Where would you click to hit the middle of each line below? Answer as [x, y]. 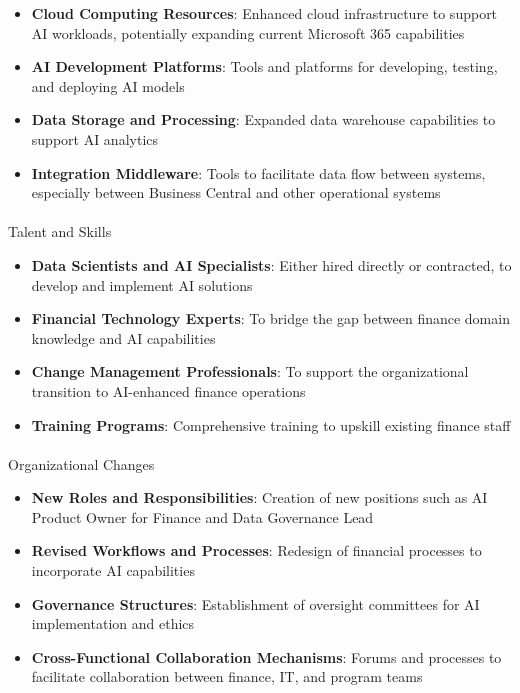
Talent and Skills [60, 231]
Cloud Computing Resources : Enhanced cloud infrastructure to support [264, 13]
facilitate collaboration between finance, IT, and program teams [227, 676]
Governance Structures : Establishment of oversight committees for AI [255, 603]
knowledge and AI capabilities [123, 337]
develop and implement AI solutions [142, 284]
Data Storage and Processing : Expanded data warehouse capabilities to [263, 119]
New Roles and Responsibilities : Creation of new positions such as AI [259, 497]
